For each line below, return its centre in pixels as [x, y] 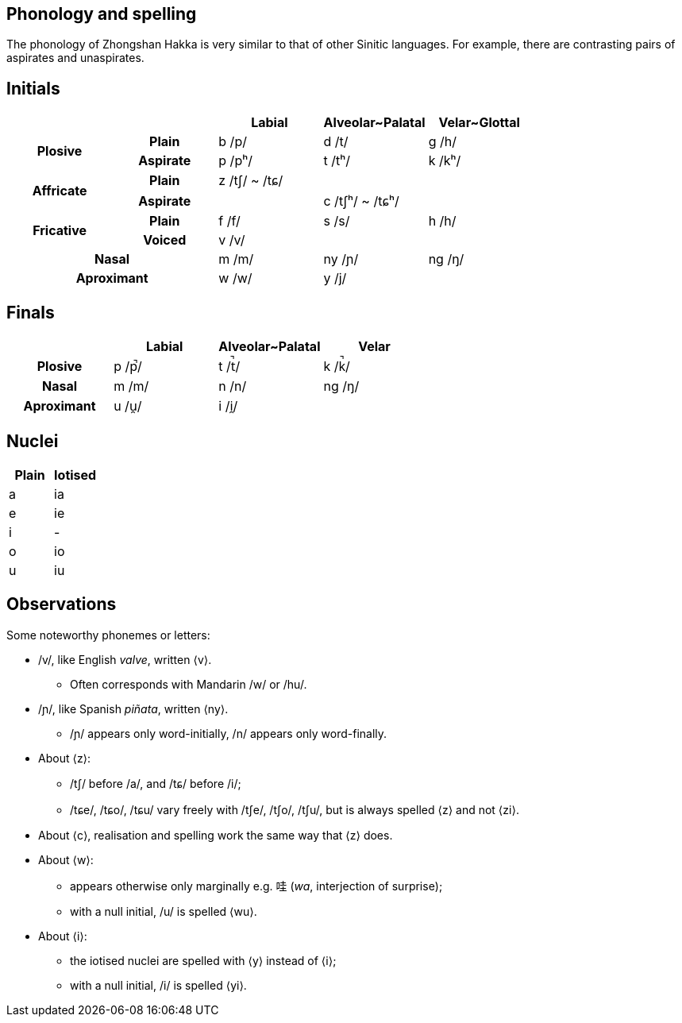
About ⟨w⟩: [66, 859]
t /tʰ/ [337, 161]
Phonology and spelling [102, 14]
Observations [62, 604]
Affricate [60, 191]
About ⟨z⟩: [65, 758]
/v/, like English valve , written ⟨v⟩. [125, 659]
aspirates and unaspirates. [75, 58]
